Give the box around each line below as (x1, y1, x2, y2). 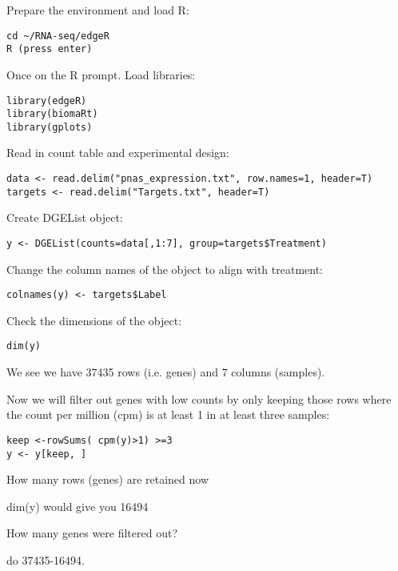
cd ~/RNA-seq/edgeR (6, 30, 109, 42)
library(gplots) (6, 121, 93, 133)
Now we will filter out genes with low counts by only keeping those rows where (6, 390, 392, 407)
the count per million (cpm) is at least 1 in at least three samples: (6, 406, 330, 423)
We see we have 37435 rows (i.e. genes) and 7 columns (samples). (6, 364, 325, 380)
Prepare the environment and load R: (6, 2, 189, 18)
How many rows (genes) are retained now (6, 471, 209, 488)
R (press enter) (6, 43, 93, 55)
